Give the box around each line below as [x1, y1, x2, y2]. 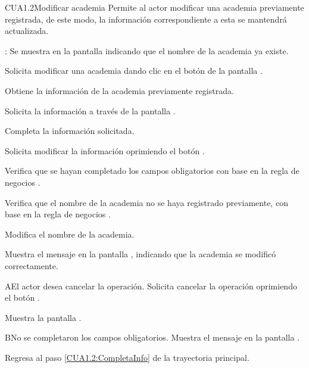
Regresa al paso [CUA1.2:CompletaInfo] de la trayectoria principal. [5, 351, 249, 363]
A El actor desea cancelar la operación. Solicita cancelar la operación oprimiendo [5, 279, 297, 292]
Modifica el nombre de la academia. [5, 227, 135, 240]
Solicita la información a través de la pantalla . [5, 104, 176, 117]
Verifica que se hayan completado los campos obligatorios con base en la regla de [5, 164, 299, 177]
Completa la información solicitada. [5, 124, 135, 137]
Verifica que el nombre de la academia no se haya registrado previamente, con [5, 196, 288, 208]
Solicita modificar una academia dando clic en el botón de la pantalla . [5, 64, 263, 77]
